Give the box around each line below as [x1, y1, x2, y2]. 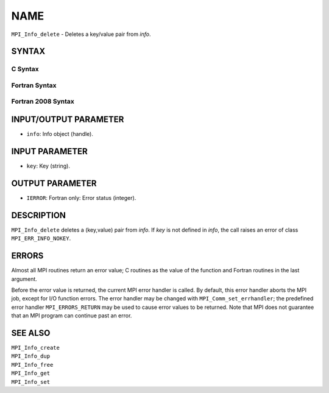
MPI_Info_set [11, 378, 51, 385]
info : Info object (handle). [26, 130, 94, 138]
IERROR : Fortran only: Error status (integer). [26, 194, 136, 201]
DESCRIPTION [11, 210, 66, 221]
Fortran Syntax [11, 81, 57, 90]
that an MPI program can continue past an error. [11, 312, 132, 319]
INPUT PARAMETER [11, 146, 88, 157]
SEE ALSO [11, 328, 51, 338]
